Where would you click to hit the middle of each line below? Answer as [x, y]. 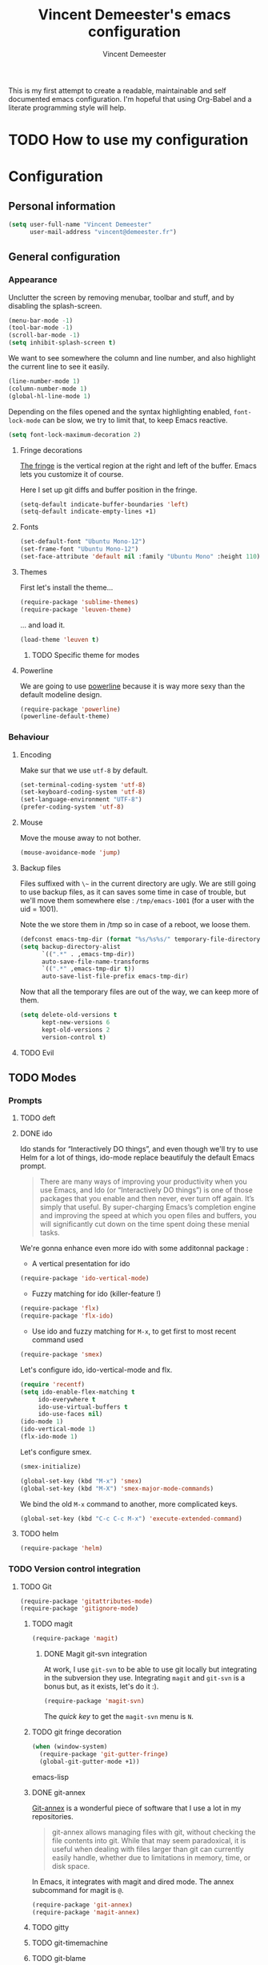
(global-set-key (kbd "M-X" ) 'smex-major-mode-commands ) [117, 1488]
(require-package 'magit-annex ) [86, 1912]
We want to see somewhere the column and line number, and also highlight [132, 358]
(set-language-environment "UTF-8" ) [81, 800]
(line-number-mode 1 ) [44, 381]
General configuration [64, 257]
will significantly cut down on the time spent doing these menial [144, 1225]
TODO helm [39, 1534]
